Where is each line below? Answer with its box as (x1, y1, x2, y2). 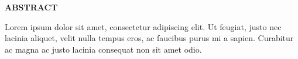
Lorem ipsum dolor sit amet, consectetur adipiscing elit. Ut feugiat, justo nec (5, 20, 282, 32)
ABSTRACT (5, 1, 58, 13)
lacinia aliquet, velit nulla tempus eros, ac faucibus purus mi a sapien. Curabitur (5, 32, 294, 44)
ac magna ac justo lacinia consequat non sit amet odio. (5, 43, 202, 55)
